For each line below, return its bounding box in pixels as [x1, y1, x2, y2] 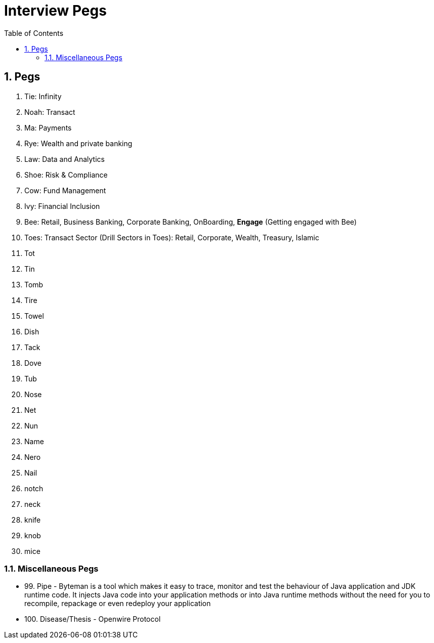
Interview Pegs [4, 2, 107, 19]
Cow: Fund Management [24, 186, 106, 195]
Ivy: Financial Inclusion [24, 201, 100, 210]
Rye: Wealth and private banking [24, 139, 133, 148]
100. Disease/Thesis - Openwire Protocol [24, 615, 161, 624]
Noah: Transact [24, 107, 75, 116]
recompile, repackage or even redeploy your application [24, 599, 211, 608]
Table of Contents [4, 28, 64, 37]
